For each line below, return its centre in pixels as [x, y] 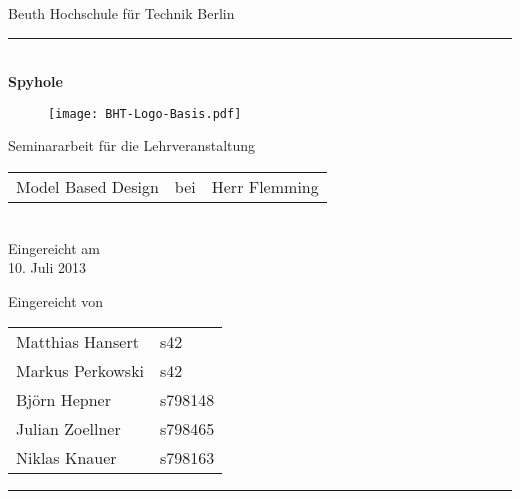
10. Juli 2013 [47, 267]
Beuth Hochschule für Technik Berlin [121, 13]
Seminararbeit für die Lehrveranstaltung [132, 145]
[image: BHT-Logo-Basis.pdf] [145, 113]
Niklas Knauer [66, 458]
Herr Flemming [265, 187]
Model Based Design [87, 187]
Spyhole [35, 81]
